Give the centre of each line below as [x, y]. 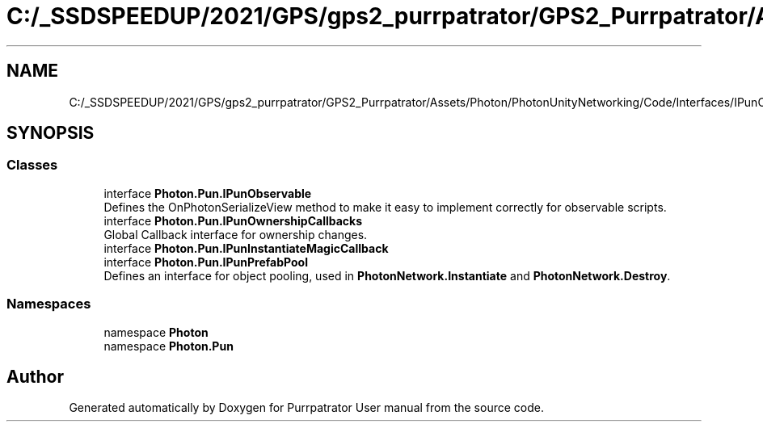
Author [35, 376]
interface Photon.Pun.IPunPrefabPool [206, 262]
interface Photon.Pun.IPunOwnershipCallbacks [233, 220]
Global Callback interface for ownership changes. [236, 234]
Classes [32, 165]
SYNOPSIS [51, 133]
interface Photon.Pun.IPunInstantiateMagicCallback [246, 248]
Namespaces [49, 304]
